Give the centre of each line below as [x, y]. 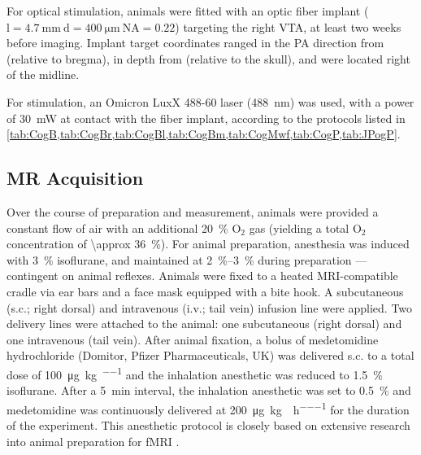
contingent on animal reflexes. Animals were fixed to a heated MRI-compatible [202, 276]
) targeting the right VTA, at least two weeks [288, 26]
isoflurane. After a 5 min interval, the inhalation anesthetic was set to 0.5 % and [209, 390]
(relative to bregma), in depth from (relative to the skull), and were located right [208, 58]
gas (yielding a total [299, 227]
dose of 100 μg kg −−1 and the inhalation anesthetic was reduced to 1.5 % [195, 373]
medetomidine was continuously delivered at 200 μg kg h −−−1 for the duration [208, 408]
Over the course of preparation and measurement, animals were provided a [193, 211]
